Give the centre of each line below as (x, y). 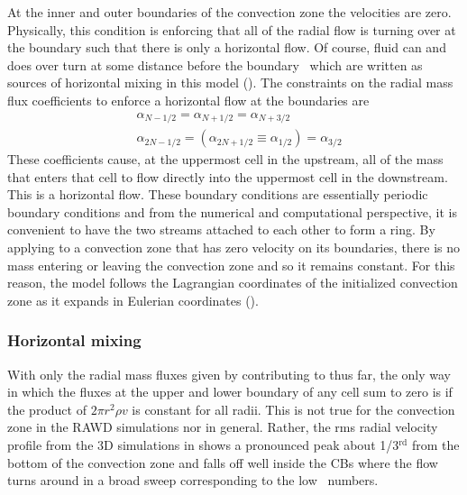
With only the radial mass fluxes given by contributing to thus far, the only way (229, 374)
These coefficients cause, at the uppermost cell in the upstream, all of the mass (225, 159)
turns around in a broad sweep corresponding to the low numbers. (193, 480)
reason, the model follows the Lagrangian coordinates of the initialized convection (233, 283)
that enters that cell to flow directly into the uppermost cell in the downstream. (228, 176)
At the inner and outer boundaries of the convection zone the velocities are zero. (229, 12)
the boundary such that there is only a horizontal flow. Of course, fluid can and (227, 47)
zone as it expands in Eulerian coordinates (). (133, 300)
